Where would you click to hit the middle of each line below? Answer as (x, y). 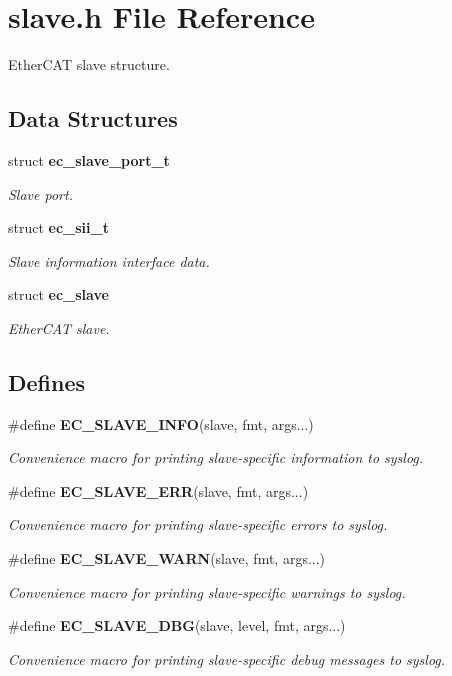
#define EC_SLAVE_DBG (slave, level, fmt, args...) (177, 625)
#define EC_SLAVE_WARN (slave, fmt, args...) (167, 558)
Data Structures (93, 118)
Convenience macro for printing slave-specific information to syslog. (216, 457)
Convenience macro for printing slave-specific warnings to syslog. (207, 591)
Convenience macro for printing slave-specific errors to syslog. (198, 524)
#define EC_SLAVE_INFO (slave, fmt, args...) (161, 423)
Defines (47, 381)
